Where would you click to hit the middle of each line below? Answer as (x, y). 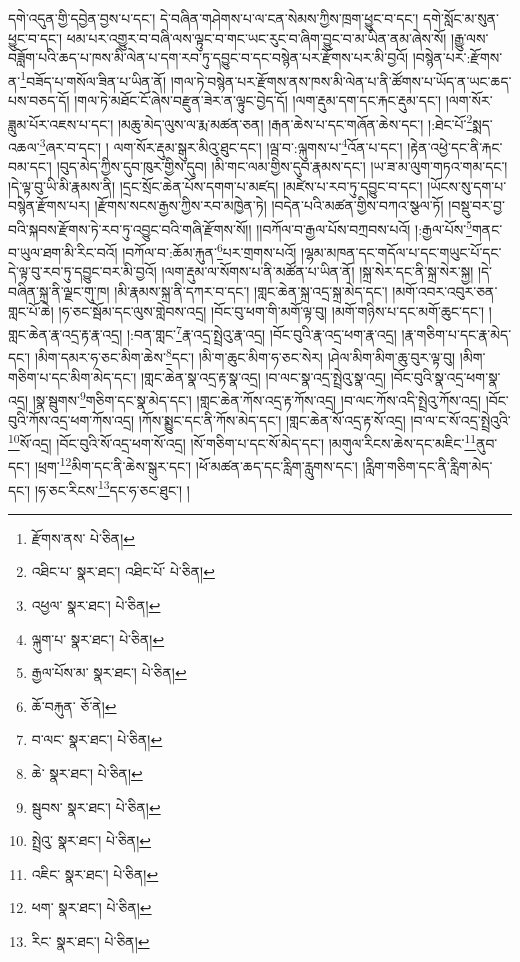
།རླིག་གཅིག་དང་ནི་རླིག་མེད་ (427, 466)
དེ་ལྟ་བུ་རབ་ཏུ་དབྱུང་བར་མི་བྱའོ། (82, 271)
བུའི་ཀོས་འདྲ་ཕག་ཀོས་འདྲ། (71, 419)
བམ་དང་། (30, 166)
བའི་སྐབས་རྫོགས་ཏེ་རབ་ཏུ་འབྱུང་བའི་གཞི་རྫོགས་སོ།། (130, 228)
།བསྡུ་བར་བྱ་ (476, 205)
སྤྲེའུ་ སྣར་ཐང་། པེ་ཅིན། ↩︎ (91, 840)
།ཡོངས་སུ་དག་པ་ (467, 185)
